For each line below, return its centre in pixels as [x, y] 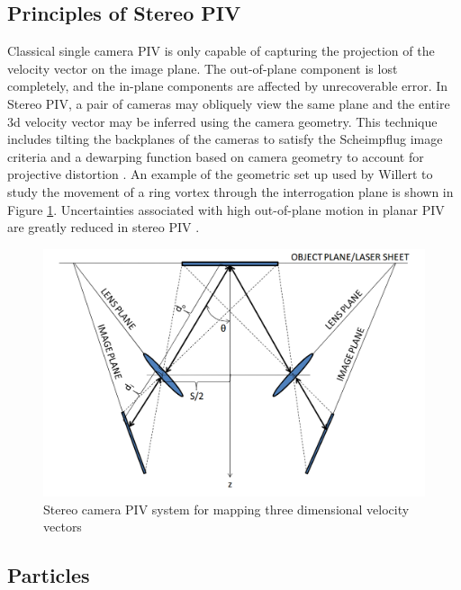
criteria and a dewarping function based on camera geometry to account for [216, 156]
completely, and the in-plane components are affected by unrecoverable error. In [228, 86]
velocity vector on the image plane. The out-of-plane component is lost [203, 68]
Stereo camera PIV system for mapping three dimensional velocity [226, 509]
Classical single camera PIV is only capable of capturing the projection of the [221, 51]
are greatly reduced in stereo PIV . [104, 227]
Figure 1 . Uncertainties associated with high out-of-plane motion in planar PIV [226, 209]
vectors [63, 527]
